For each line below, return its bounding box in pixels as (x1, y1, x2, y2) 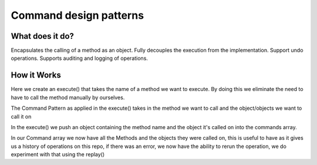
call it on (11, 113, 32, 120)
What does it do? (11, 31, 75, 41)
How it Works (11, 70, 61, 80)
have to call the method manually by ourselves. (11, 94, 125, 101)
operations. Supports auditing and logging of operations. (11, 55, 148, 62)
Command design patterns (11, 9, 144, 22)
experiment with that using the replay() (11, 151, 105, 158)
